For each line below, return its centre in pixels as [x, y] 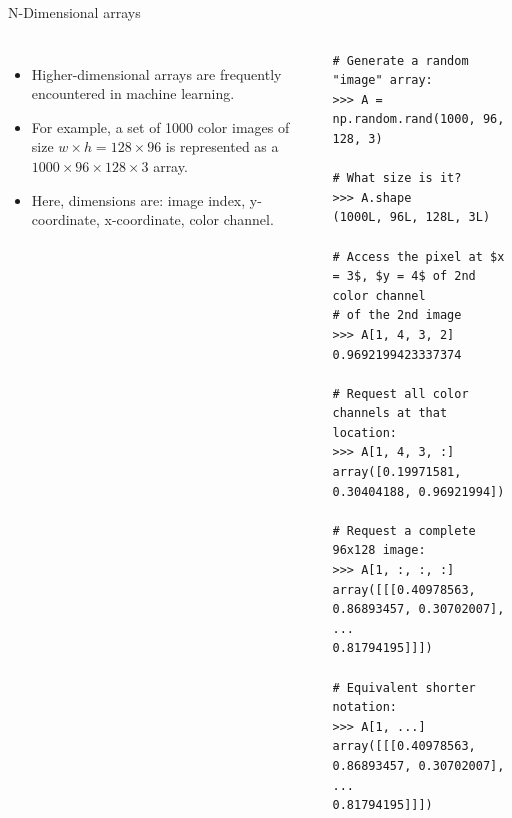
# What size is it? [397, 178]
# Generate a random [400, 60]
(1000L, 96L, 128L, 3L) [411, 217]
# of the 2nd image [397, 315]
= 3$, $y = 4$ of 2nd [404, 276]
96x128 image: [379, 550]
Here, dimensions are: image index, [138, 199]
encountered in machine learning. [133, 93]
